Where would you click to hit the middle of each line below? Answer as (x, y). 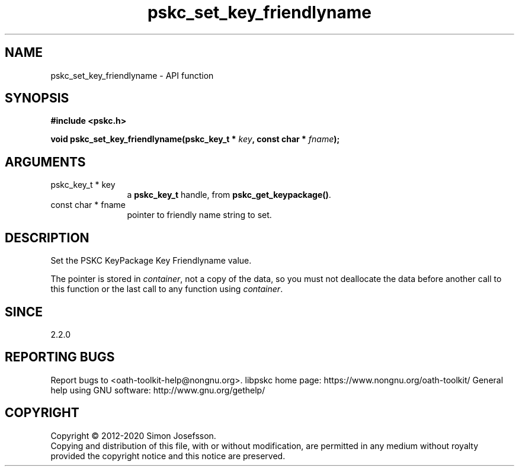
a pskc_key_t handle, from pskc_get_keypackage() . (229, 195)
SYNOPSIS (37, 98)
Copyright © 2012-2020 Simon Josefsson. (133, 435)
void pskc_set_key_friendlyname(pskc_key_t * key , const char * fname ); (195, 139)
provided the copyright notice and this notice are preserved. (168, 456)
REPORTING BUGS (60, 357)
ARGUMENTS (45, 162)
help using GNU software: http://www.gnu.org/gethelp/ (158, 390)
